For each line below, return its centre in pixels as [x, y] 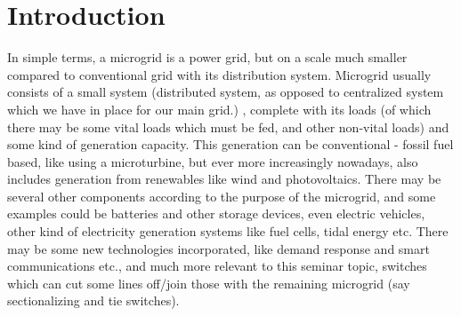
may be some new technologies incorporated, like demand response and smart [218, 248]
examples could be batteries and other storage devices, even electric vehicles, [216, 213]
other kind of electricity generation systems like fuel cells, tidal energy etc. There [228, 231]
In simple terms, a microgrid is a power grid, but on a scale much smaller [207, 57]
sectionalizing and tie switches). [93, 300]
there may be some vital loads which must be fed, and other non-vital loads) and [228, 126]
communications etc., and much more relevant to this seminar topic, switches [217, 266]
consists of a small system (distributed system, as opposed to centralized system [226, 92]
